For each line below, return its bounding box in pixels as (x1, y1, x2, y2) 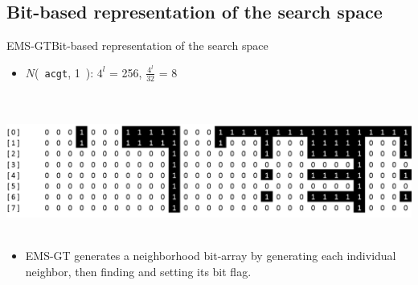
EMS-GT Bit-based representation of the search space (6, 37, 268, 54)
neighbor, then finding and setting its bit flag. (25, 262, 252, 279)
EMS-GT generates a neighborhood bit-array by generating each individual (25, 247, 396, 264)
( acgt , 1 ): (35, 64, 94, 81)
